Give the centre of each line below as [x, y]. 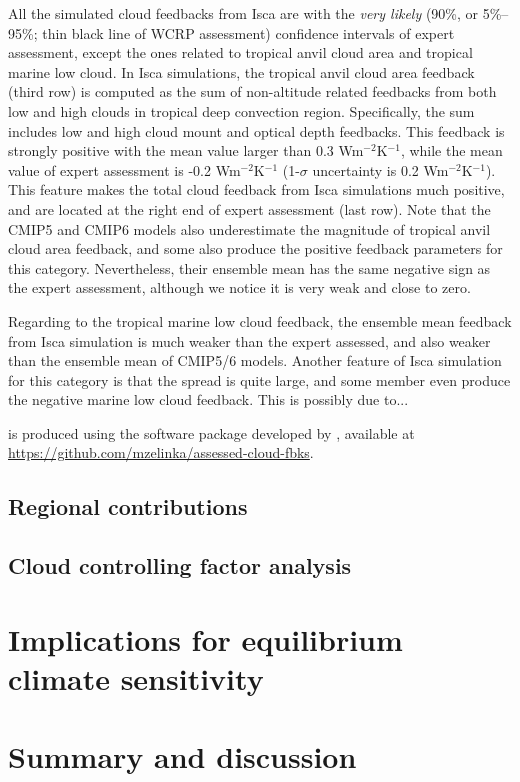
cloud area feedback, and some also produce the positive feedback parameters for [255, 248]
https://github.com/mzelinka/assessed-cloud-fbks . [161, 452]
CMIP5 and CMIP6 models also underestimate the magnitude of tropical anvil [249, 228]
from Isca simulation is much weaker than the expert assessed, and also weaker [249, 340]
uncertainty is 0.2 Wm [380, 169]
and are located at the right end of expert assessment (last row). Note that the [249, 208]
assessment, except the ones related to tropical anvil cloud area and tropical [240, 52]
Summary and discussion [182, 756]
